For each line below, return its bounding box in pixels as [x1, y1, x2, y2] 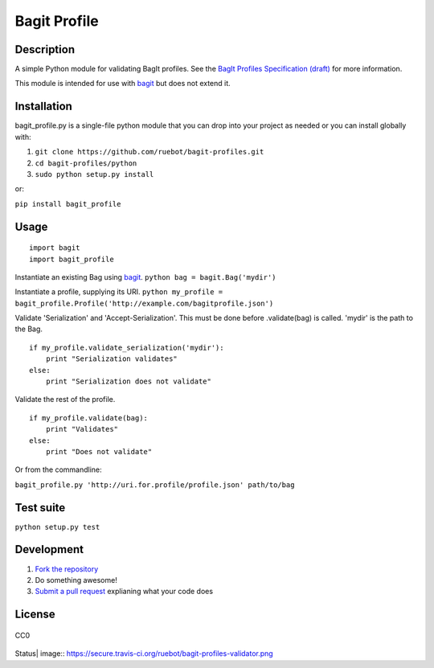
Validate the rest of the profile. [14, 395, 116, 404]
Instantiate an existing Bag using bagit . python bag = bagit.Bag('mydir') [14, 272, 276, 281]
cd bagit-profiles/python [35, 158, 137, 168]
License [14, 608, 55, 621]
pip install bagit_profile [14, 199, 121, 208]
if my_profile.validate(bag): [29, 413, 149, 422]
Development [14, 543, 84, 556]
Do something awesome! [35, 575, 118, 584]
